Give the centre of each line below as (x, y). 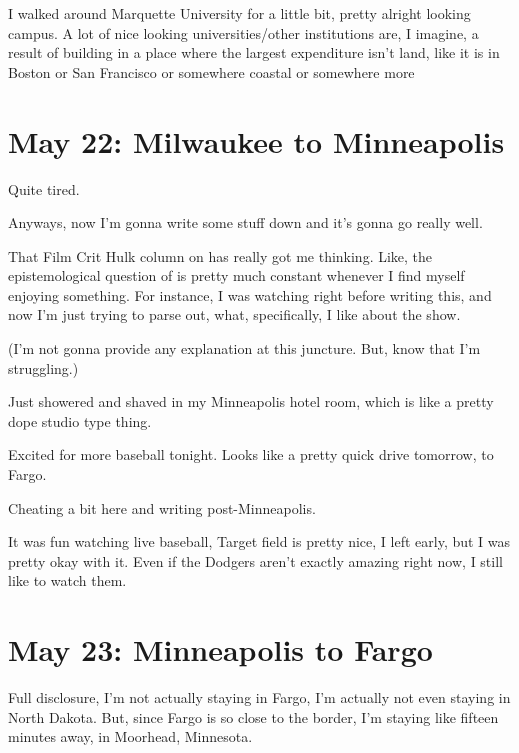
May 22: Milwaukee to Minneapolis (256, 140)
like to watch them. (67, 580)
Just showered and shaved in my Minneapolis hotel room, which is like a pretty (251, 401)
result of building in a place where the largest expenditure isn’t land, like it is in (254, 52)
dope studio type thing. (80, 420)
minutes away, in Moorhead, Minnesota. (130, 736)
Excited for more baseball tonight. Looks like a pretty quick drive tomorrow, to (251, 454)
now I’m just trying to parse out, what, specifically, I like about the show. (234, 314)
